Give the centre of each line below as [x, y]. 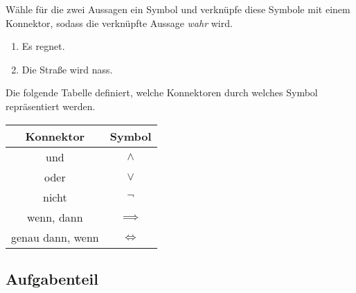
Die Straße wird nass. [67, 69]
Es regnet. [43, 46]
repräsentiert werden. [51, 106]
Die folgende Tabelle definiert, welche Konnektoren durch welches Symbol [162, 92]
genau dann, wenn [55, 237]
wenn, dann [55, 217]
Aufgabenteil [52, 278]
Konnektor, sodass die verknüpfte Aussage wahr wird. [119, 23]
